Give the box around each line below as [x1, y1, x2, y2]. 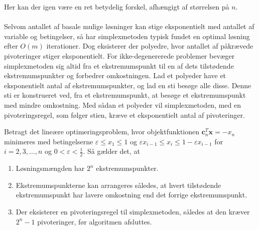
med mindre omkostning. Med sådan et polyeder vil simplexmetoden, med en [4, 99, 241, 110]
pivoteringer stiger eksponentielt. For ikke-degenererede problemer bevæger [4, 50, 235, 61]
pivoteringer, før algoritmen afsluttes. [37, 216, 152, 226]
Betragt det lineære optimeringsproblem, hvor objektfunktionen [4, 126, 200, 137]
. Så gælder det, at [83, 146, 141, 156]
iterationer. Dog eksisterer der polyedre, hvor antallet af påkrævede [46, 41, 253, 51]
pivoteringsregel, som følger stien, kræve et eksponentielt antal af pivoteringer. [4, 109, 245, 120]
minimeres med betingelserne [4, 136, 93, 146]
